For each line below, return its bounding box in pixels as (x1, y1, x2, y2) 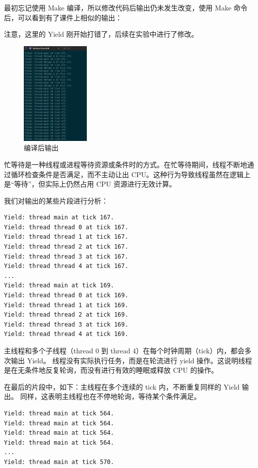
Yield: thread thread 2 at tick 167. (4, 243, 129, 251)
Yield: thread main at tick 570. (4, 458, 114, 466)
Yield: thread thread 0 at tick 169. (4, 292, 129, 299)
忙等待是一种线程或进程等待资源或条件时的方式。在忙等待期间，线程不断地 (4, 159, 247, 169)
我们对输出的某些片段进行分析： (4, 195, 108, 205)
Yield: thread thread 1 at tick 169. (4, 301, 129, 309)
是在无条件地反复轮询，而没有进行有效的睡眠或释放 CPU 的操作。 (4, 365, 218, 375)
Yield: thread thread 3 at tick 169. (4, 321, 129, 328)
